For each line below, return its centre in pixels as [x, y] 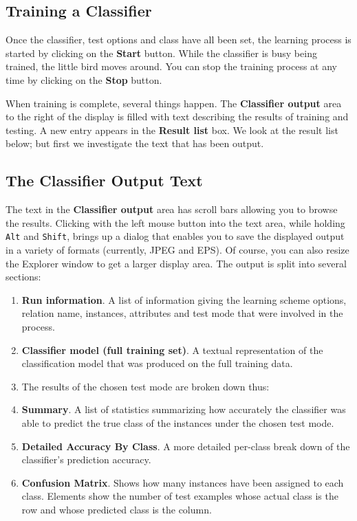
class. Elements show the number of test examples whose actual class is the [180, 496]
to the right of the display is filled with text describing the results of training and [177, 117]
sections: [23, 277]
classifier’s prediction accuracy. [86, 459]
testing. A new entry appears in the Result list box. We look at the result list [172, 130]
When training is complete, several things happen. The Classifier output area [174, 103]
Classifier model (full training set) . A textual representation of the [172, 350]
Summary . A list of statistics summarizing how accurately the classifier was [184, 409]
